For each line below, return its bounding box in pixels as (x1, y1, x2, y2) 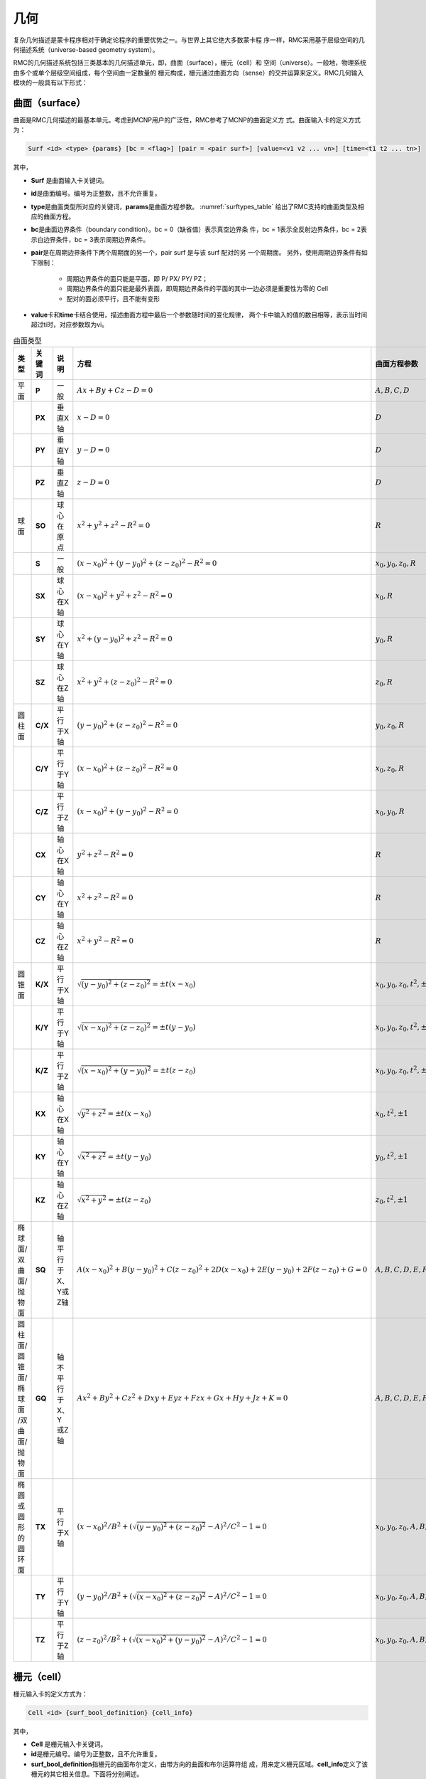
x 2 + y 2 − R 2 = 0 (77, 934, 134, 946)
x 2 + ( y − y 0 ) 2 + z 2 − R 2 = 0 (77, 633, 173, 645)
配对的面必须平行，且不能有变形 (66, 294, 160, 302)
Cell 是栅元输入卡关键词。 (31, 1740, 107, 1748)
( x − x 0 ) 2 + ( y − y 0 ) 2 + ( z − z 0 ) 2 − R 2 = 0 (77, 557, 217, 569)
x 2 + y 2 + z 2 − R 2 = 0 (77, 519, 151, 530)
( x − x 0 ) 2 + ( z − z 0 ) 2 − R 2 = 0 (77, 762, 178, 775)
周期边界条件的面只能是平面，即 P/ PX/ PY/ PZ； (66, 274, 209, 283)
